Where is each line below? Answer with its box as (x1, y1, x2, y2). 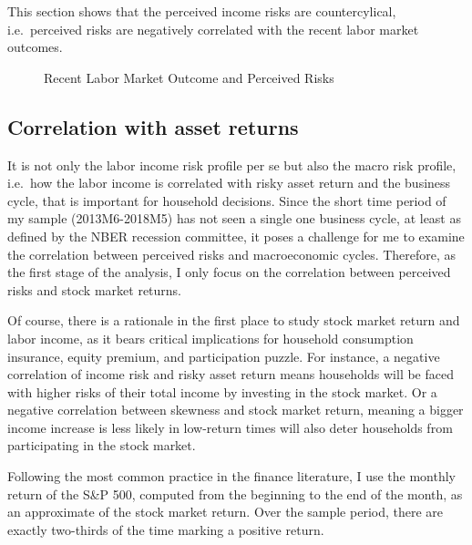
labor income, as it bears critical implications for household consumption (7, 328, 414, 347)
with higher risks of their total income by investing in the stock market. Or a (7, 382, 437, 401)
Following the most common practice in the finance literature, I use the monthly (7, 467, 457, 486)
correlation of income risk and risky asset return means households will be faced (7, 365, 454, 384)
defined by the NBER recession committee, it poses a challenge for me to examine (7, 226, 465, 245)
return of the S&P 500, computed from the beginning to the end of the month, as (7, 484, 463, 503)
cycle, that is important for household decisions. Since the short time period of (7, 190, 446, 210)
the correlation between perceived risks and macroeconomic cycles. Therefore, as (7, 244, 457, 263)
